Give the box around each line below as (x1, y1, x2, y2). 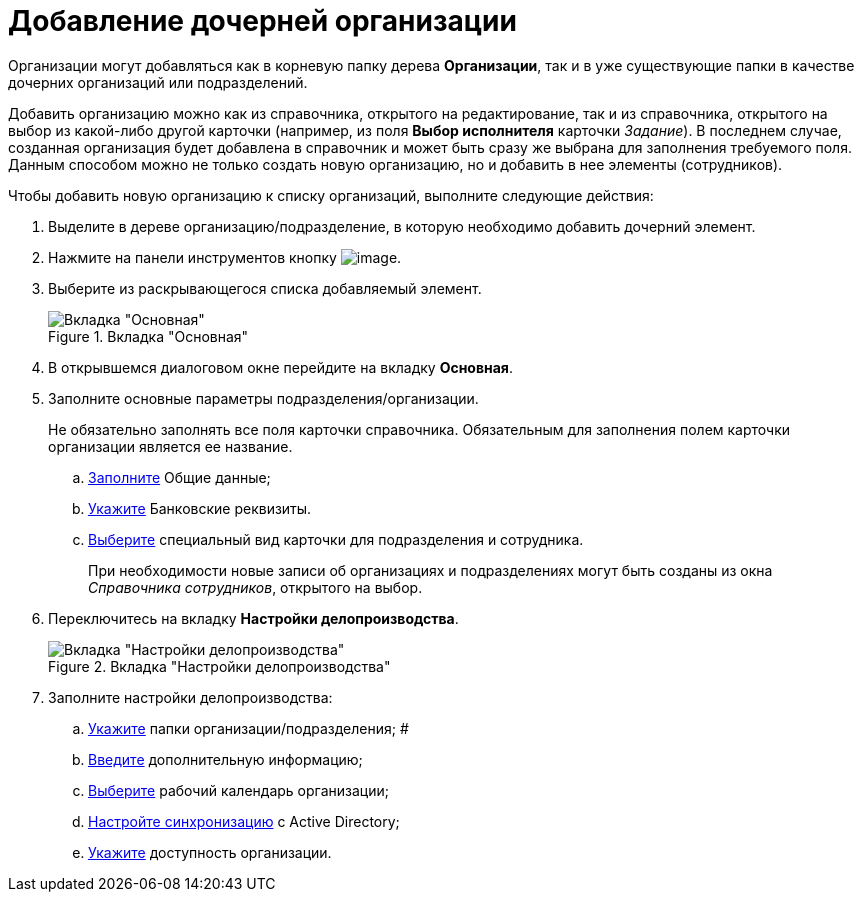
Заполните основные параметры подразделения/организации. (48, 389, 479, 407)
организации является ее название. (48, 437, 293, 455)
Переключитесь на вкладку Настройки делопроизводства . (48, 609, 459, 627)
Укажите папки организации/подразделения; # (88, 719, 409, 737)
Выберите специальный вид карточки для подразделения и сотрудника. (88, 530, 584, 548)
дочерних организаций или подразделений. (8, 73, 308, 91)
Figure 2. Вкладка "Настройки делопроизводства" (48, 657, 391, 675)
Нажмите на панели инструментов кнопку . (48, 248, 402, 266)
